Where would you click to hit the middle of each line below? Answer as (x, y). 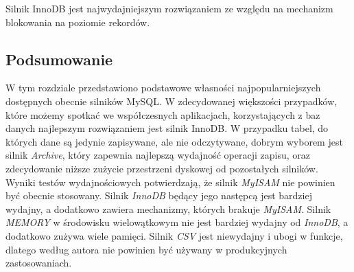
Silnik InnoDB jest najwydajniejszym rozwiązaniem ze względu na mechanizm (169, 8)
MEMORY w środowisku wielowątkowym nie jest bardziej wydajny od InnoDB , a (177, 222)
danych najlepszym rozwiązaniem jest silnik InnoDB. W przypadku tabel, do (167, 128)
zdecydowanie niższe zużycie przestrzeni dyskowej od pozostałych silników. (162, 168)
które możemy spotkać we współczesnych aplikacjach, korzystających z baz (163, 114)
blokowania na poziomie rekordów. (78, 22)
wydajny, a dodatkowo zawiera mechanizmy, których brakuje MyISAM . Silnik (168, 208)
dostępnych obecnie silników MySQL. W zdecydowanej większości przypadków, (172, 101)
